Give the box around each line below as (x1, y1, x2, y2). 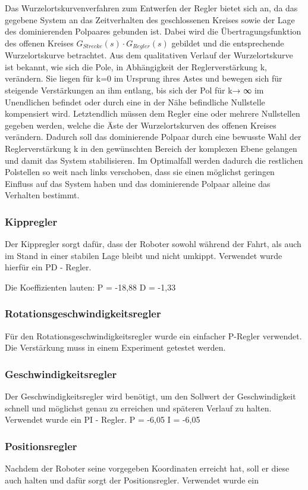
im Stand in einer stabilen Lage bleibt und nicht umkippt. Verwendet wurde (5, 249, 282, 261)
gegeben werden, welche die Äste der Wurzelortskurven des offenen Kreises (5, 118, 276, 131)
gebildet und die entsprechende (171, 36, 284, 49)
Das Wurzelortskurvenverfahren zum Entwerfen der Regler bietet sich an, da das (5, 2, 298, 14)
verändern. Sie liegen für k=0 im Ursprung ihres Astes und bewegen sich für (5, 72, 282, 85)
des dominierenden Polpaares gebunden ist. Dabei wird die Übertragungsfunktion (5, 25, 301, 38)
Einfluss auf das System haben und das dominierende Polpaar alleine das (5, 177, 271, 189)
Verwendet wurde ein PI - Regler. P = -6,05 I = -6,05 (5, 413, 200, 426)
